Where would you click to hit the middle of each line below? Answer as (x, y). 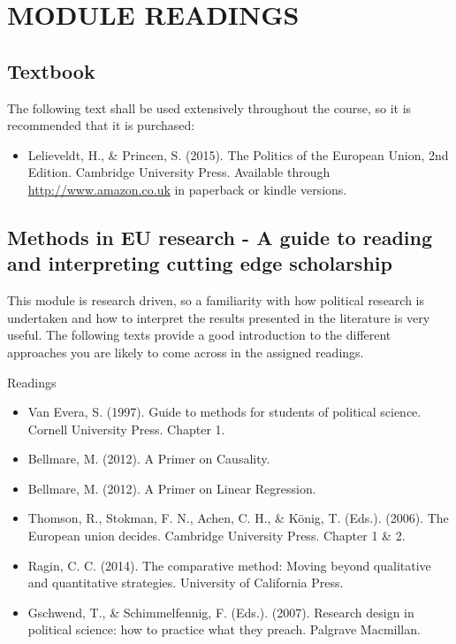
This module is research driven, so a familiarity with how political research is (216, 300)
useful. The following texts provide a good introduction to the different (199, 335)
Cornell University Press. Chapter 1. (126, 429)
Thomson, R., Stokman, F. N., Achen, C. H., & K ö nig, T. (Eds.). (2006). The (238, 518)
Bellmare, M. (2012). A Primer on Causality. (149, 459)
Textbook (51, 70)
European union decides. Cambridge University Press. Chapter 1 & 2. (217, 536)
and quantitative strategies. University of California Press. (186, 583)
